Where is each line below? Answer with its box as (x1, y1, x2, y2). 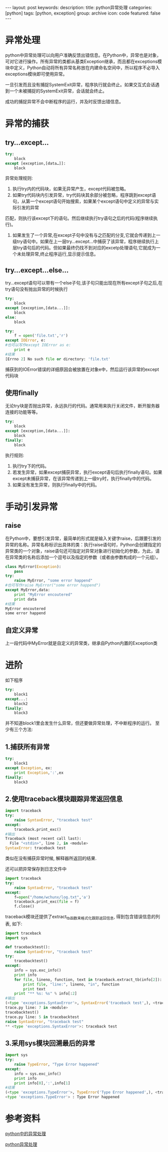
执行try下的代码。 (12, 463, 49, 469)
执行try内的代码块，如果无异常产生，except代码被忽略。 (12, 186, 129, 192)
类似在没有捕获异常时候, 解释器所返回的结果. (5, 855, 97, 861)
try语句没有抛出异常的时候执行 (5, 286, 68, 292)
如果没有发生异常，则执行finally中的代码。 (12, 482, 100, 488)
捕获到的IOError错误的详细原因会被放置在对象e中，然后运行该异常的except (5, 366, 159, 372)
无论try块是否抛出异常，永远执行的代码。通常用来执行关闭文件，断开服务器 (5, 403, 160, 409)
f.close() (14, 904, 35, 909)
